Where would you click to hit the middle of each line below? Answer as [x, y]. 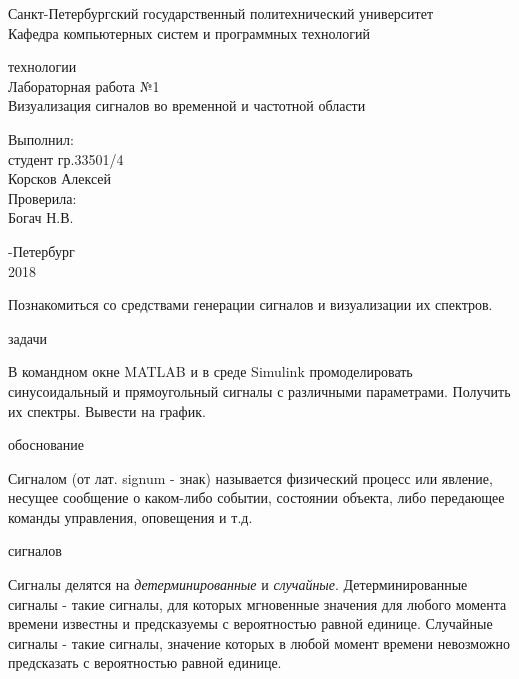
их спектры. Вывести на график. [107, 410]
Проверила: [42, 197]
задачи [28, 337]
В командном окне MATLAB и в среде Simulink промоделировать [210, 371]
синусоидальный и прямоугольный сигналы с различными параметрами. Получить [259, 390]
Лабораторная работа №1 [84, 85]
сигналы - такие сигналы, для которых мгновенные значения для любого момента [257, 603]
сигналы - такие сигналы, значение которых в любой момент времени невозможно [259, 642]
